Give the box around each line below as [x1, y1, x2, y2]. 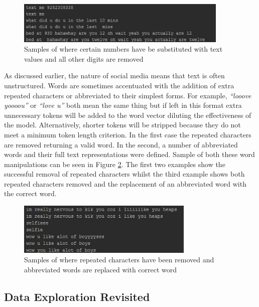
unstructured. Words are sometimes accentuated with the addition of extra [4, 80, 234, 90]
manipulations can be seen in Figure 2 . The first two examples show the [4, 159, 225, 169]
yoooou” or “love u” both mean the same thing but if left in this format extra [4, 100, 242, 110]
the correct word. [4, 188, 57, 199]
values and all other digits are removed [24, 53, 144, 64]
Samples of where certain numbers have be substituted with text [24, 44, 223, 54]
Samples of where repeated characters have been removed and [24, 254, 214, 265]
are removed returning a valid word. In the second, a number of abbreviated [4, 139, 238, 149]
